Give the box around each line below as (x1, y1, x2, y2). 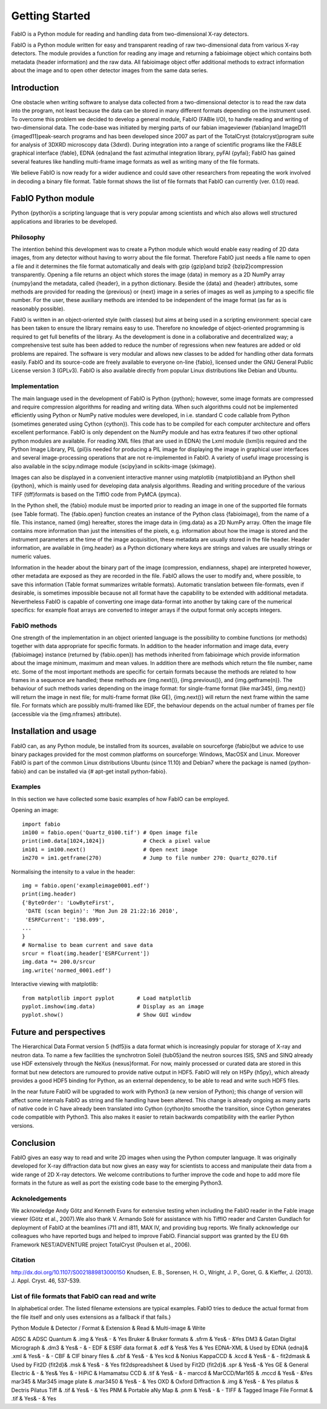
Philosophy (11, 233, 45, 241)
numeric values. (11, 552, 51, 560)
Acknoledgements (11, 1194, 67, 1203)
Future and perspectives (11, 1027, 106, 1037)
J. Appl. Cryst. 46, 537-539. (11, 1277, 81, 1285)
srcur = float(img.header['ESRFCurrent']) (22, 950, 150, 957)
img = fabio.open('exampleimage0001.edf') (22, 882, 150, 889)
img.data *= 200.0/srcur (22, 959, 96, 965)
